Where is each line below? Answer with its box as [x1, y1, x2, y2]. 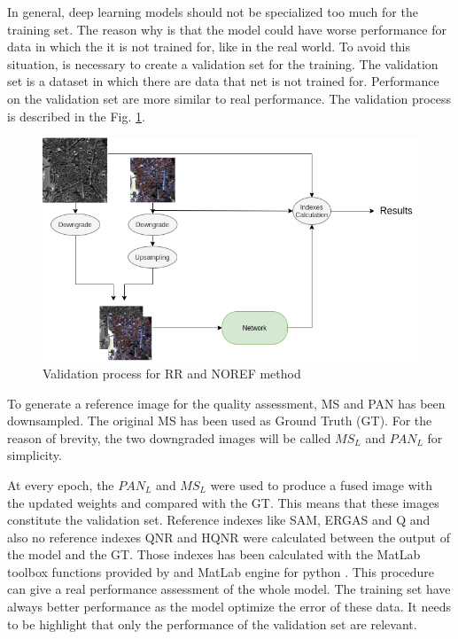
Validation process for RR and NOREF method [43, 363, 301, 382]
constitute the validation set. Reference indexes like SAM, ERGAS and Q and [7, 510, 431, 529]
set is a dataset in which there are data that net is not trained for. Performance [7, 72, 439, 90]
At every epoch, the [7, 475, 114, 494]
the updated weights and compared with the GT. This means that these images [7, 493, 439, 511]
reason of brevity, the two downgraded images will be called [7, 428, 331, 447]
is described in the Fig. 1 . [7, 106, 145, 125]
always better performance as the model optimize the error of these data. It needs [7, 597, 451, 616]
